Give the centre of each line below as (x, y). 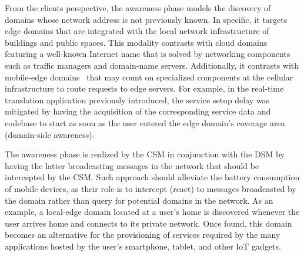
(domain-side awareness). (50, 134)
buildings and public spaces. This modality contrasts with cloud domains (136, 42)
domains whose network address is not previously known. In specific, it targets (146, 19)
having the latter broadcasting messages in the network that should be (132, 165)
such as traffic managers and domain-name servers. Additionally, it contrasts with (152, 65)
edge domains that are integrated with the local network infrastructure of (137, 31)
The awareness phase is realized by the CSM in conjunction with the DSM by (145, 154)
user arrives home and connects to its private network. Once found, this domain (148, 223)
